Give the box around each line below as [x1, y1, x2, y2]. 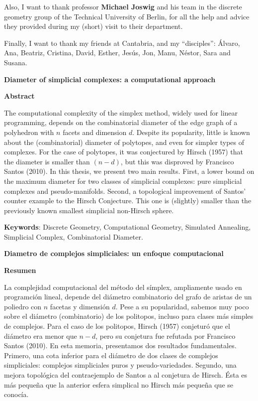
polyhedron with [4, 127, 54, 137]
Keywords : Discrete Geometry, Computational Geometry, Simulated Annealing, [4, 222, 251, 232]
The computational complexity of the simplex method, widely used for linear [4, 107, 238, 118]
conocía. [4, 389, 29, 400]
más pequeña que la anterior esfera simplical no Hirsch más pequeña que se [4, 379, 234, 390]
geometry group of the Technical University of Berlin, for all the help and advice [4, 11, 250, 21]
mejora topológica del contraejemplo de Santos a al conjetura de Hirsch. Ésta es [4, 370, 248, 380]
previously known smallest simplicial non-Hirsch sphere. [4, 205, 174, 215]
